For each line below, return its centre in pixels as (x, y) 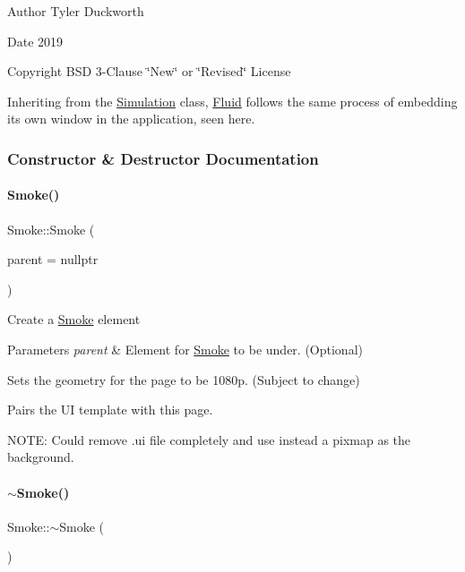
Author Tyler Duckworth (76, 11)
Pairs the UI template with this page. (110, 410)
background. (41, 457)
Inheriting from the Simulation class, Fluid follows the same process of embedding (232, 101)
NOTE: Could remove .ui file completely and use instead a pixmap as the (209, 439)
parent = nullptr (53, 259)
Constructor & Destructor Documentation (163, 158)
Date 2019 (35, 41)
